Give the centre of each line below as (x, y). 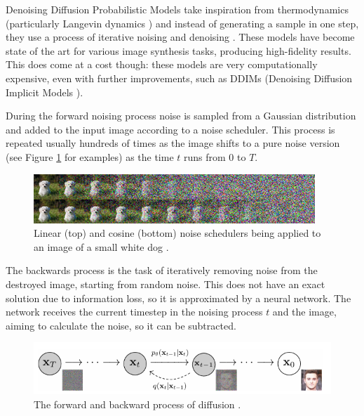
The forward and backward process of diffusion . (137, 404)
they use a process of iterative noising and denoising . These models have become (180, 37)
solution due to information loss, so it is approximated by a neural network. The (178, 298)
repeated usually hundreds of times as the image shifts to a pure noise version (173, 143)
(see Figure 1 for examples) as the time (90, 156)
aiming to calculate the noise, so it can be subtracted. (121, 325)
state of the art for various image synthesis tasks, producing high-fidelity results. (178, 50)
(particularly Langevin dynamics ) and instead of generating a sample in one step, (182, 23)
